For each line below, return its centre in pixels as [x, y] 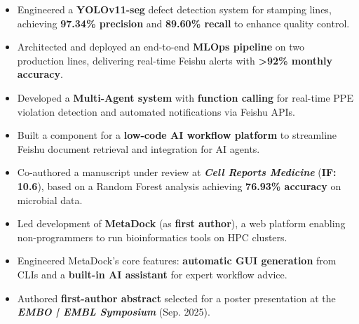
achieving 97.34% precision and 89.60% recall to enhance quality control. [183, 23]
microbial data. [50, 200]
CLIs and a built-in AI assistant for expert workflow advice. [152, 274]
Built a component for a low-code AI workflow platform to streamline [177, 135]
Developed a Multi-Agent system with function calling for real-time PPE [185, 97]
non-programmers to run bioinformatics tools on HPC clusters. [152, 237]
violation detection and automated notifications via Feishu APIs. [156, 111]
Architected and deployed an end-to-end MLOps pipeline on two [161, 47]
